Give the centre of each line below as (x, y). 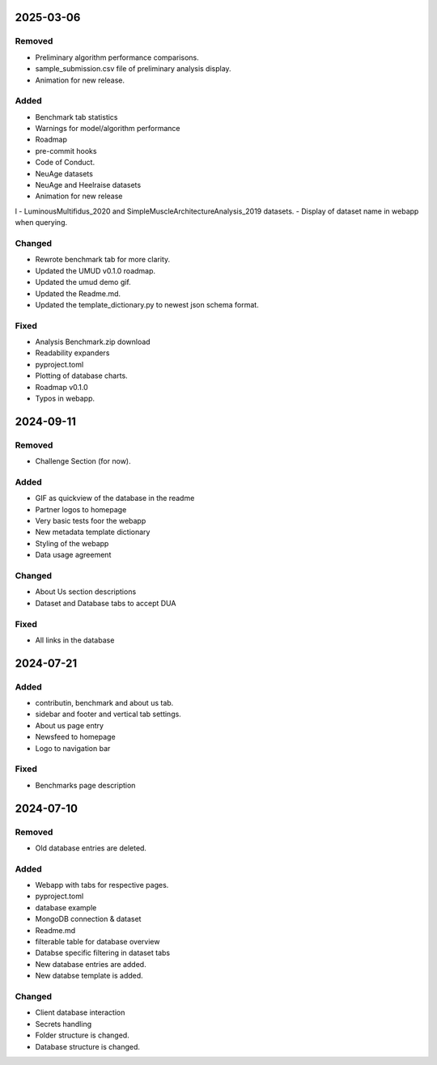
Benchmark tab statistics (76, 117)
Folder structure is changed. (82, 1035)
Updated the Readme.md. (78, 293)
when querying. (41, 223)
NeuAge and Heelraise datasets (88, 185)
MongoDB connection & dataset (88, 919)
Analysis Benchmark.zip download (93, 342)
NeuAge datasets (64, 173)
